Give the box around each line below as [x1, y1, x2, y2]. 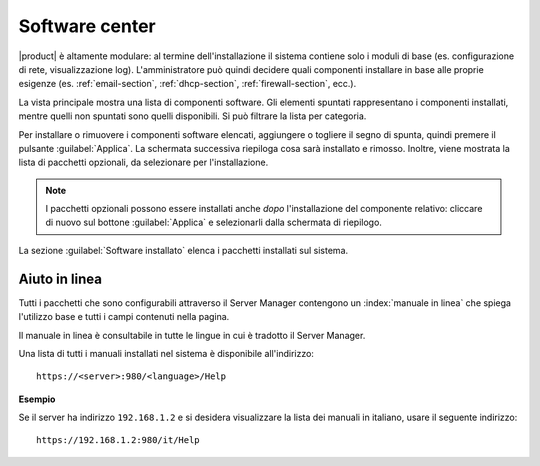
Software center [18, 15, 157, 37]
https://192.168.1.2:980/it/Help [36, 435, 200, 446]
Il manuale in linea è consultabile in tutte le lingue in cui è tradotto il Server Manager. [18, 329, 366, 341]
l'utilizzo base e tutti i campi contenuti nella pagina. [18, 311, 230, 323]
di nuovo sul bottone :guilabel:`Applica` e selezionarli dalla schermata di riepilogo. [45, 216, 382, 229]
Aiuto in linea [18, 270, 102, 287]
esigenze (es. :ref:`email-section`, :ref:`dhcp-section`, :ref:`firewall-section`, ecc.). [18, 78, 357, 90]
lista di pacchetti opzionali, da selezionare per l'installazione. [18, 156, 269, 169]
